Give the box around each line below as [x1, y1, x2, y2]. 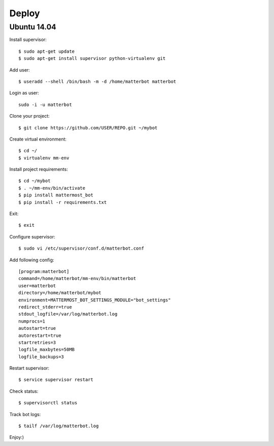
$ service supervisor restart [18, 377, 94, 383]
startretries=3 [18, 339, 56, 345]
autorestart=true [18, 332, 61, 338]
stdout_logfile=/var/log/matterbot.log [18, 311, 118, 317]
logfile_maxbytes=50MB [18, 347, 75, 353]
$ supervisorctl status [18, 400, 78, 406]
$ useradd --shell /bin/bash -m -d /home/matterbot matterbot [18, 79, 177, 84]
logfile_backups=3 [18, 354, 64, 360]
